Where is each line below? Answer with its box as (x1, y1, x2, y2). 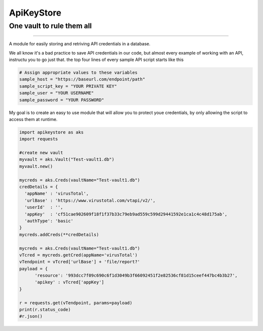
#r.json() (19, 313, 43, 319)
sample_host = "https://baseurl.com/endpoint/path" (19, 77, 146, 82)
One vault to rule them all (9, 21, 92, 30)
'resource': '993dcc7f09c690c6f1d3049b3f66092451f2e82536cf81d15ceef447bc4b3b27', (35, 273, 238, 278)
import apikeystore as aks (19, 129, 84, 135)
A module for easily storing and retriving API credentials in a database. (9, 41, 150, 47)
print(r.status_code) (19, 307, 71, 312)
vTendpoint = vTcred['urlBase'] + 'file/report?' (19, 259, 140, 265)
